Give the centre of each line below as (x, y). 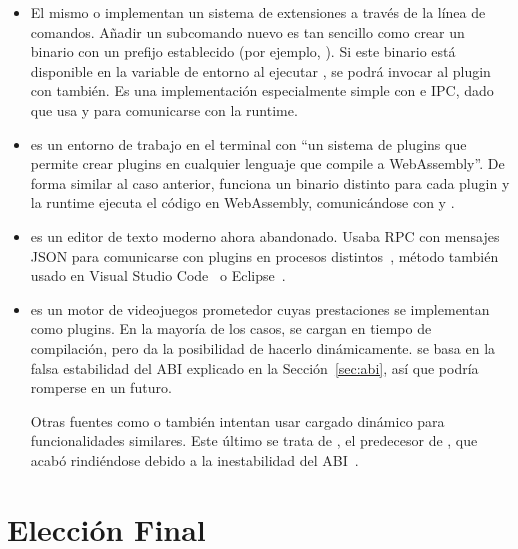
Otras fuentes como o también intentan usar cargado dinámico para (237, 420)
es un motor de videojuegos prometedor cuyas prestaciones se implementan (260, 308)
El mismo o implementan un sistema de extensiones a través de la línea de (258, 12)
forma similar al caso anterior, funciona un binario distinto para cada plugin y (270, 182)
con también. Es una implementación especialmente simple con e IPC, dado (262, 90)
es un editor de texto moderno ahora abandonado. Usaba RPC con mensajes (265, 235)
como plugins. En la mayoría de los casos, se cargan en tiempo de (231, 328)
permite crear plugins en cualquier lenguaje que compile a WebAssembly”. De (267, 163)
